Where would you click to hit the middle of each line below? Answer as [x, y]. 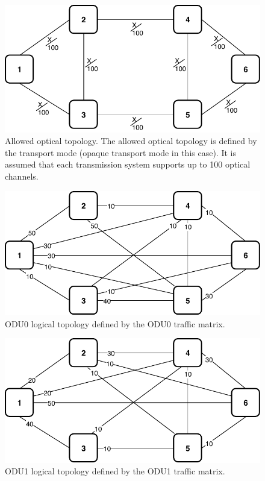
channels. [22, 176]
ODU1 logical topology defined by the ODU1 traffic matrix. [115, 471]
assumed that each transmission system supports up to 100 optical [128, 164]
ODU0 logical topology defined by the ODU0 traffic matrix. [115, 323]
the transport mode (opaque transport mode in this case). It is [120, 152]
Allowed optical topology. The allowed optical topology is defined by [131, 141]
